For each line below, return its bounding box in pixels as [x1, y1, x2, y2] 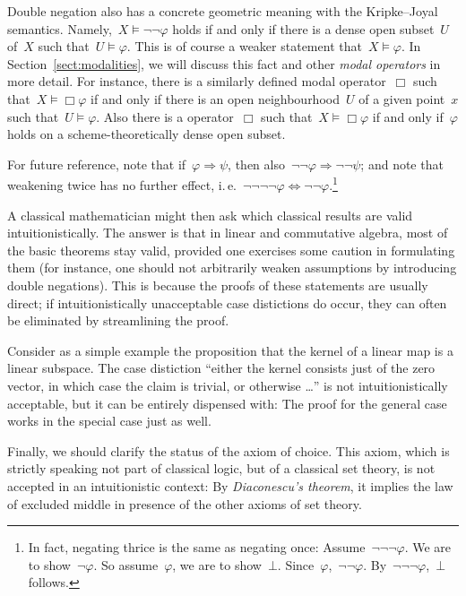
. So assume [93, 555, 159, 574]
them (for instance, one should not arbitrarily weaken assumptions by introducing [7, 258, 457, 277]
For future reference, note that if [7, 154, 186, 173]
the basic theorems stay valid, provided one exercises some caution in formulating [7, 240, 455, 259]
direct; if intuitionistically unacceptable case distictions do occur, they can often [7, 293, 447, 312]
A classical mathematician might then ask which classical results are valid [7, 205, 413, 224]
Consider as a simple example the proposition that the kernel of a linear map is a [7, 341, 453, 359]
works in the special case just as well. [7, 411, 211, 430]
